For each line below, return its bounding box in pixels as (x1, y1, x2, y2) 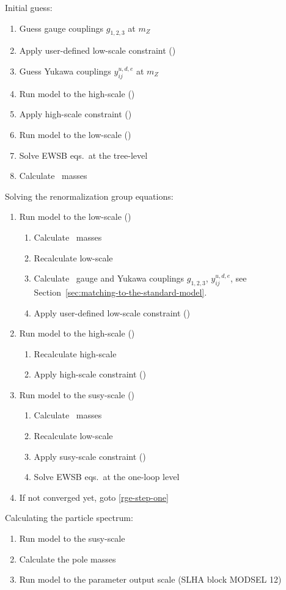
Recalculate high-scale (34, 347, 117, 360)
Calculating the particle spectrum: (5, 511, 133, 524)
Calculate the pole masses (19, 552, 116, 565)
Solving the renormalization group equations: (5, 189, 174, 202)
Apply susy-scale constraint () (34, 450, 146, 462)
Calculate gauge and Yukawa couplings (34, 272, 185, 285)
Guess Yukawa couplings (19, 64, 111, 77)
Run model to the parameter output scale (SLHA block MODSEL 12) (19, 573, 282, 586)
